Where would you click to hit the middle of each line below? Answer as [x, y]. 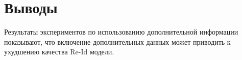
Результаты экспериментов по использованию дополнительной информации [121, 32]
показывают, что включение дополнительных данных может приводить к [117, 41]
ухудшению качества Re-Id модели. [59, 52]
